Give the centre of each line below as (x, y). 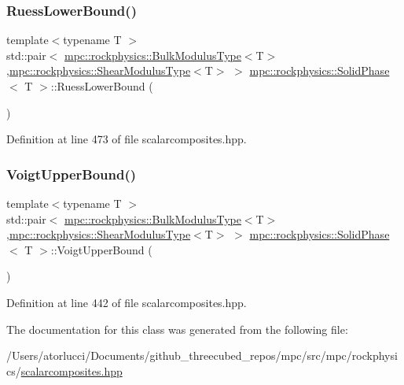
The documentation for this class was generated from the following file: (177, 329)
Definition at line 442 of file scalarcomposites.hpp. (127, 302)
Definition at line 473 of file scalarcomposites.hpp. (127, 139)
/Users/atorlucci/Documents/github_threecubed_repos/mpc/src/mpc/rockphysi (202, 355)
